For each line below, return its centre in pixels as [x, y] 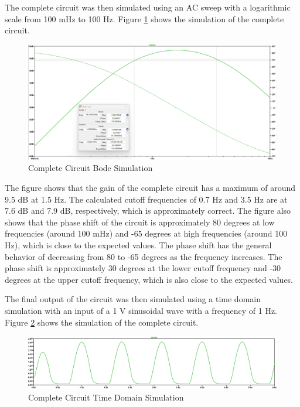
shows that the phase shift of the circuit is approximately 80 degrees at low [140, 222]
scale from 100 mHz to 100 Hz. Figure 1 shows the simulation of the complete [144, 18]
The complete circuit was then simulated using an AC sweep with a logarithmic [148, 7]
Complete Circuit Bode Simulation [91, 168]
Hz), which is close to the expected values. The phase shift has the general [138, 245]
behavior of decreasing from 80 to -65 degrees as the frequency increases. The [144, 256]
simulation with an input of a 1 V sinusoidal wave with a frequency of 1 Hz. [141, 310]
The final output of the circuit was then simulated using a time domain [133, 299]
